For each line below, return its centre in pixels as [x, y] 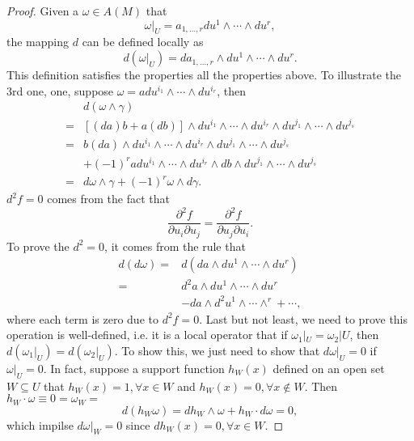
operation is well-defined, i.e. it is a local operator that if [147, 335]
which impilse [40, 424]
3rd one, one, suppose [60, 90]
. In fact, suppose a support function [134, 368]
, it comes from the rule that [175, 246]
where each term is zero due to [82, 318]
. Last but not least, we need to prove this [304, 318]
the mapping [38, 42]
